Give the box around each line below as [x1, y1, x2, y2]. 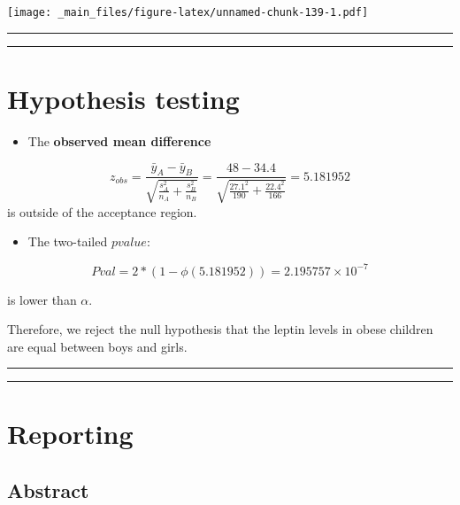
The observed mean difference [27, 131, 211, 150]
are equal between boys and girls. [7, 337, 188, 355]
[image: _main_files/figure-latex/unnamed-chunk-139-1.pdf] [7, 6, 369, 19]
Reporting [7, 416, 134, 452]
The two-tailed [27, 232, 108, 251]
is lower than [7, 290, 77, 308]
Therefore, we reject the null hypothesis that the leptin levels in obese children [7, 320, 433, 338]
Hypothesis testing [7, 80, 240, 116]
